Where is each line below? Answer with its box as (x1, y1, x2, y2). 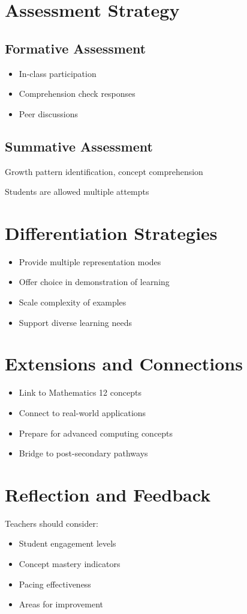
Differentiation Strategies (5, 220, 218, 245)
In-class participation (19, 67, 97, 79)
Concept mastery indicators (19, 557, 121, 570)
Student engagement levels (19, 537, 116, 550)
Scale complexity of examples (19, 296, 126, 309)
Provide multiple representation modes (19, 255, 161, 268)
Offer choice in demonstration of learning (19, 275, 170, 288)
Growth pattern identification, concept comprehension (5, 165, 203, 177)
